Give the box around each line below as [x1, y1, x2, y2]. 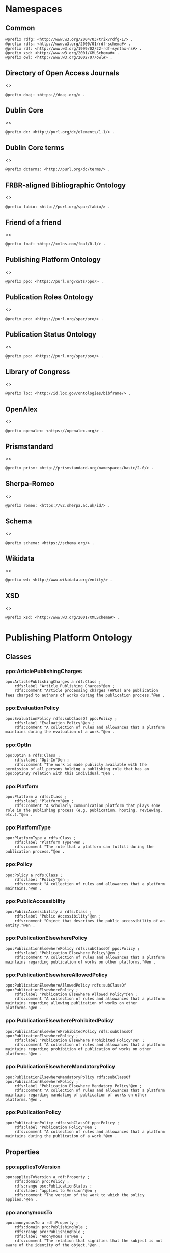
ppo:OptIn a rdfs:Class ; [5, 753, 60, 758]
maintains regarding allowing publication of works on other [5, 1001, 138, 1006]
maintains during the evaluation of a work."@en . [5, 729, 115, 734]
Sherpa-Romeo [5, 479, 55, 488]
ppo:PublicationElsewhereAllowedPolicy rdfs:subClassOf [5, 983, 126, 988]
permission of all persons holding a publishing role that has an [5, 766, 149, 771]
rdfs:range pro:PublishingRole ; [14, 1229, 86, 1235]
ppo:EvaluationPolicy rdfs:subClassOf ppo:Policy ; [5, 716, 117, 721]
